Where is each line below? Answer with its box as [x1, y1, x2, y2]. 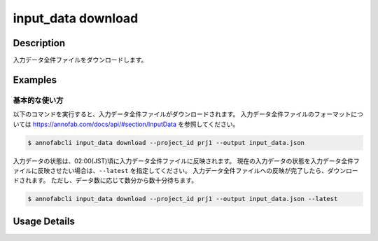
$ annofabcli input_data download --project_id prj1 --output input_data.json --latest [27, 195, 338, 203]
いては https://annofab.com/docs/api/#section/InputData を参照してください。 [13, 120, 239, 128]
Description [13, 37, 66, 49]
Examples [13, 74, 57, 85]
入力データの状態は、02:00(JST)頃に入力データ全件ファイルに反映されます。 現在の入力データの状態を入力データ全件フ [13, 156, 360, 165]
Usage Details [13, 215, 75, 227]
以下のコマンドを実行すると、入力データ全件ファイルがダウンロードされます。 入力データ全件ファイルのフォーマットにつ [13, 110, 363, 118]
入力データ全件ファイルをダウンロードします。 [13, 56, 148, 64]
